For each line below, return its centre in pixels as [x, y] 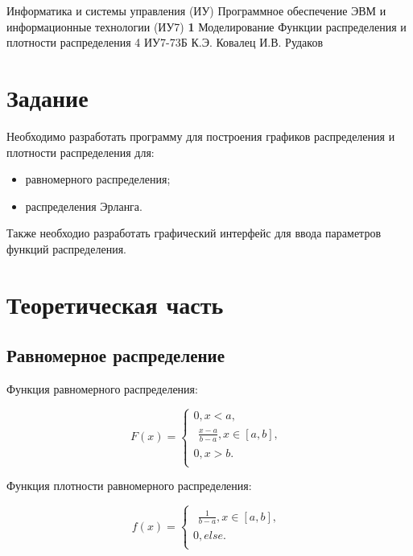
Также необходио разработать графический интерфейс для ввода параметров [194, 233]
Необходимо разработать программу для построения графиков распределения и [201, 136]
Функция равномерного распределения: [102, 389]
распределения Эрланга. [84, 206]
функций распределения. [66, 248]
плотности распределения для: [81, 152]
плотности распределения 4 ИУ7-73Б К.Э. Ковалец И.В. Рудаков [165, 42]
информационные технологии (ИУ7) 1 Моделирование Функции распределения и [206, 26]
